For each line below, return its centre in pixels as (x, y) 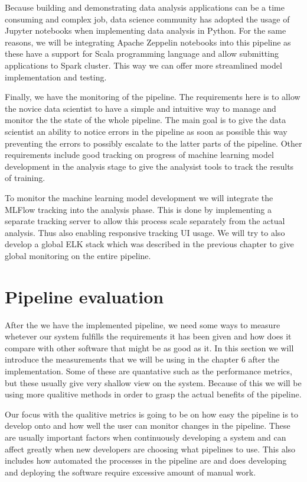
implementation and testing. (56, 77)
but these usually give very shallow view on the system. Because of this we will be (153, 382)
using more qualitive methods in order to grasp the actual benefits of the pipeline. (153, 394)
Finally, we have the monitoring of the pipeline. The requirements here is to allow (153, 97)
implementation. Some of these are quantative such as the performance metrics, (148, 371)
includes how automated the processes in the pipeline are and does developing (146, 460)
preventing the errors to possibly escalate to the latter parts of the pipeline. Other (153, 143)
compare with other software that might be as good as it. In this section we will (149, 347)
